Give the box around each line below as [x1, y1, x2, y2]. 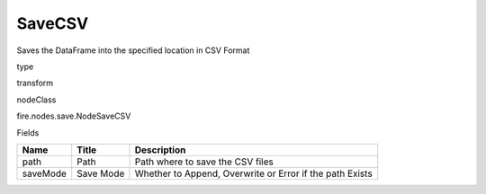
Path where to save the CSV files [134, 155, 274, 168]
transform [16, 77, 54, 89]
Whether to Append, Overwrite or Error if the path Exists [134, 167, 373, 180]
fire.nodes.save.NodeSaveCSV [16, 110, 131, 121]
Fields [16, 127, 40, 138]
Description [134, 144, 186, 156]
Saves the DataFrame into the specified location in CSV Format [16, 45, 250, 56]
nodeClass [16, 94, 57, 105]
